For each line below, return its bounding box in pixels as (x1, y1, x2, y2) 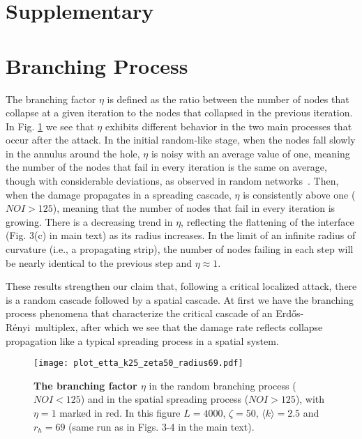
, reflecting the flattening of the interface (181, 214, 354, 229)
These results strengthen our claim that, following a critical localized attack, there (6, 279, 357, 293)
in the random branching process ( (149, 378, 296, 392)
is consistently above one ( (243, 187, 356, 201)
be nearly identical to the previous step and (6, 255, 193, 270)
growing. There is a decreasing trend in (6, 214, 173, 229)
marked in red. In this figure (59, 406, 181, 420)
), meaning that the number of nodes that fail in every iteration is (52, 201, 335, 215)
